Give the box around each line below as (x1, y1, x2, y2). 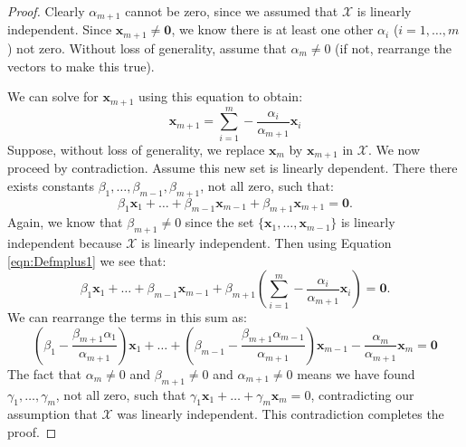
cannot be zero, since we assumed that (125, 2, 338, 20)
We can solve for (7, 87, 99, 106)
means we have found (297, 364, 415, 383)
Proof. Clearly (7, 2, 85, 20)
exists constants (7, 176, 94, 195)
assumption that (7, 404, 98, 423)
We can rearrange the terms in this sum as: (7, 308, 247, 327)
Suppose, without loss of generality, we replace (7, 139, 265, 158)
